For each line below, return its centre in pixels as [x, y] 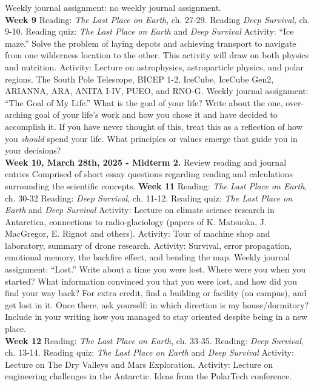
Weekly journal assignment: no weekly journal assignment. [113, 7]
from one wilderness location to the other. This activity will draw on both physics [157, 55]
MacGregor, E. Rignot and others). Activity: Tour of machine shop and [138, 233]
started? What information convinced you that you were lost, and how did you [151, 281]
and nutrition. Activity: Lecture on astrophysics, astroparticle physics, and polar [154, 66]
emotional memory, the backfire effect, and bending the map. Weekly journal [148, 257]
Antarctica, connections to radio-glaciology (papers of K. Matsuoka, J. [136, 221]
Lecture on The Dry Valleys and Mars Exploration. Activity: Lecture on [139, 364]
